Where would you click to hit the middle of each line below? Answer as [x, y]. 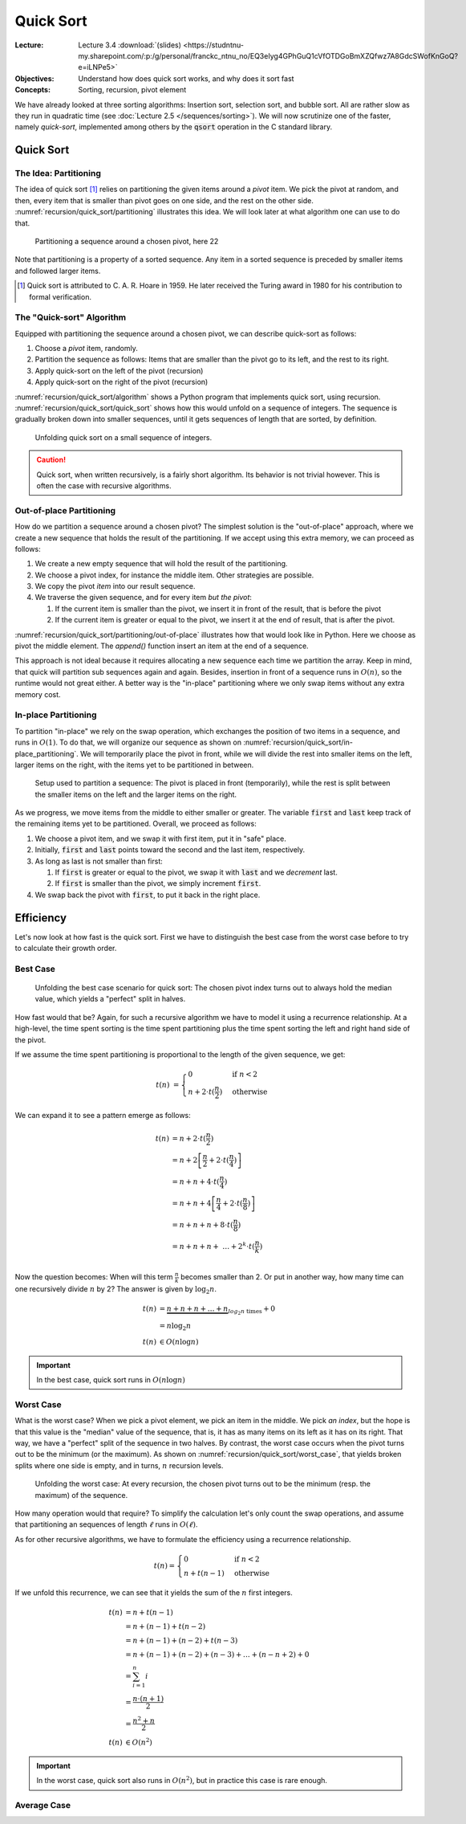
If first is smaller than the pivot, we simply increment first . [158, 883]
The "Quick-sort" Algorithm [71, 317]
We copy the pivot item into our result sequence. [115, 586]
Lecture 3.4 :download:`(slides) [130, 45]
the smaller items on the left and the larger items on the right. [136, 794]
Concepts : [33, 90]
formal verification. [61, 296]
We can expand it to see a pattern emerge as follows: [103, 1116]
